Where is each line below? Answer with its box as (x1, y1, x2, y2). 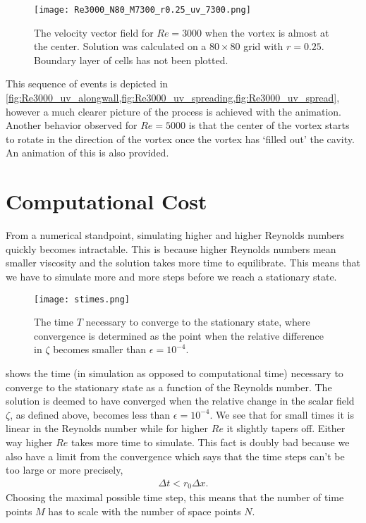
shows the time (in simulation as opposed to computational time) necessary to (6, 365, 343, 380)
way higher (6, 434, 53, 449)
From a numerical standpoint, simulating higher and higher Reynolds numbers (6, 228, 345, 242)
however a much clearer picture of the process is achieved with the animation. (6, 104, 341, 118)
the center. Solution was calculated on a (34, 39, 207, 54)
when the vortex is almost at (205, 25, 329, 39)
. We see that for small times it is (209, 407, 354, 422)
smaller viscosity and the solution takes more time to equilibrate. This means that (6, 255, 361, 270)
